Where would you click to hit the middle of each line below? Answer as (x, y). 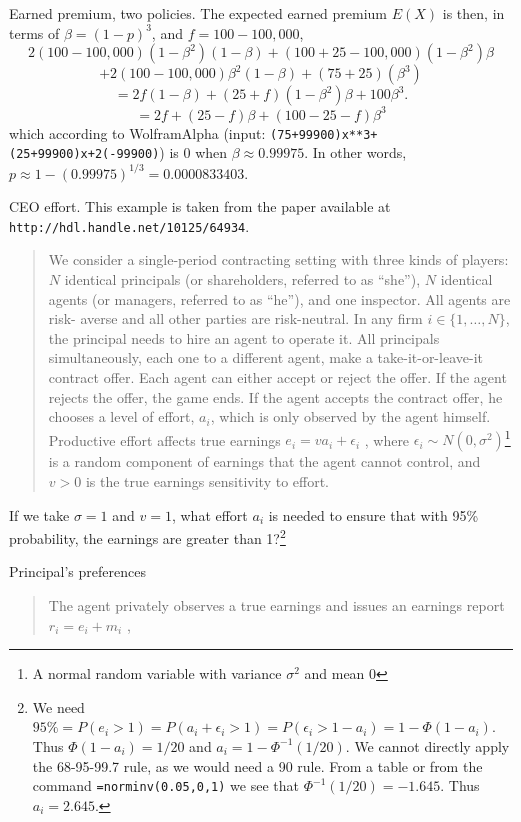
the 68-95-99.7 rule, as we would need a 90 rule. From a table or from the (257, 765)
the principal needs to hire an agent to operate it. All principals (244, 337)
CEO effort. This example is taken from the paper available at (200, 206)
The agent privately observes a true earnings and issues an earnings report (276, 604)
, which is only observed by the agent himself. (350, 416)
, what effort (209, 514)
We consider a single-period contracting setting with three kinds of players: (278, 259)
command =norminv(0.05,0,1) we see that (165, 785)
